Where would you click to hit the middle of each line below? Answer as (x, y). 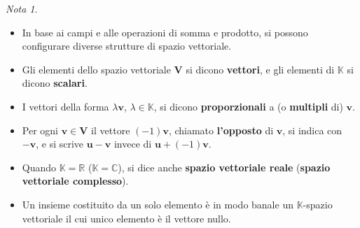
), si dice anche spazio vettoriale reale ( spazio (224, 167)
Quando (39, 167)
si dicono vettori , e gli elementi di (260, 69)
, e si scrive (60, 144)
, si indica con (312, 130)
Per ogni (40, 130)
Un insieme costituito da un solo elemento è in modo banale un (158, 204)
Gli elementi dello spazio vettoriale (96, 69)
